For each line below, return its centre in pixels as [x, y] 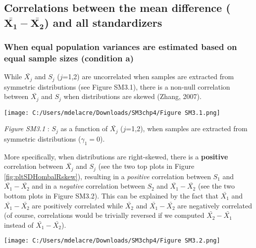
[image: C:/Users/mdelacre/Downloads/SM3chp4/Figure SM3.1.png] [112, 113]
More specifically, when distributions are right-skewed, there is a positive [116, 156]
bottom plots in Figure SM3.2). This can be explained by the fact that [111, 195]
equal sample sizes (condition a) [69, 58]
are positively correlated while [77, 205]
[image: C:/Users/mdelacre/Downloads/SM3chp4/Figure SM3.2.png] [112, 241]
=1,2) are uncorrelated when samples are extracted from [148, 76]
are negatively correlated [215, 205]
